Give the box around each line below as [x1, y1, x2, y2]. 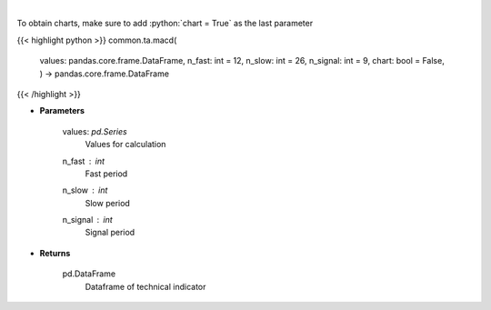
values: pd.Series [62, 125, 127, 136]
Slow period [85, 197, 131, 208]
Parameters [39, 105, 85, 116]
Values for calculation [85, 139, 166, 150]
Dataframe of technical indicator [85, 281, 206, 292]
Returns [39, 247, 71, 258]
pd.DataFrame [62, 268, 116, 279]
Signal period [85, 227, 135, 238]
